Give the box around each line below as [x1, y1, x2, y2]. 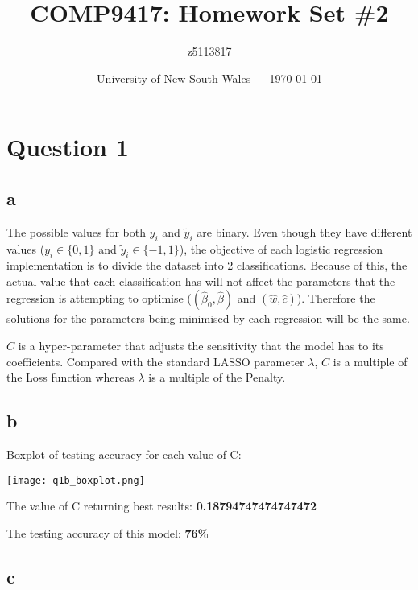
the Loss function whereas [6, 369, 135, 386]
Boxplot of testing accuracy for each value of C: [6, 446, 242, 463]
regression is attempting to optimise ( [6, 290, 192, 307]
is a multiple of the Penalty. [148, 369, 286, 386]
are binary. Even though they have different [197, 223, 412, 240]
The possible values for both [6, 223, 146, 240]
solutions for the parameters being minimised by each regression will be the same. [6, 310, 410, 327]
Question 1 [6, 130, 129, 163]
